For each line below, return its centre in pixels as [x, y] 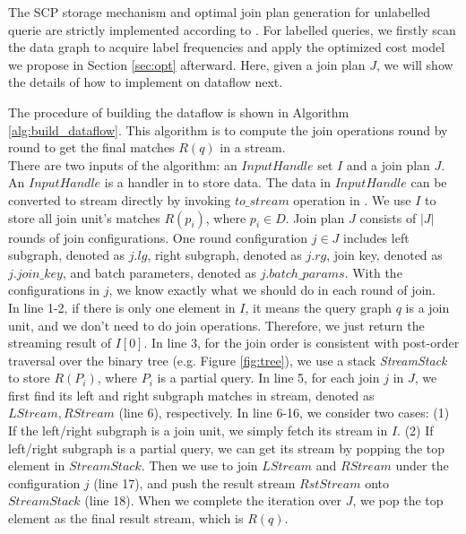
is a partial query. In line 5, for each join [268, 378]
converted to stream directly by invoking [120, 199]
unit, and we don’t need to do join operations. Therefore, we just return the [216, 325]
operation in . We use [352, 199]
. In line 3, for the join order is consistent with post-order [302, 343]
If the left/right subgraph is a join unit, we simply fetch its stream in [198, 431]
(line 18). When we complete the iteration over [213, 500]
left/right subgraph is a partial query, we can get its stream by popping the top [227, 448]
